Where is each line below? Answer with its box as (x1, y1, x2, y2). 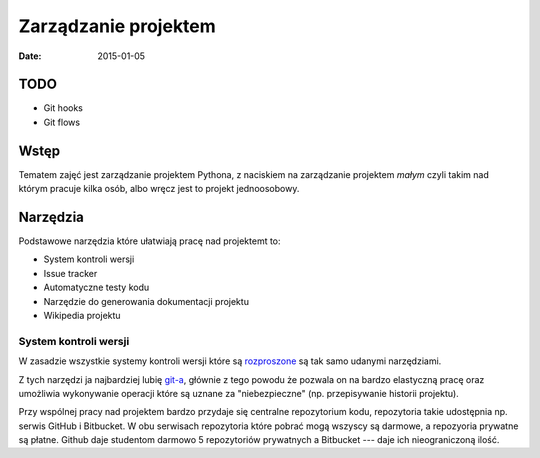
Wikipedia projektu (43, 310, 121, 321)
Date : (18, 50, 42, 62)
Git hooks (43, 102, 84, 114)
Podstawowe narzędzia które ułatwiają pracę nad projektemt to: (18, 235, 281, 247)
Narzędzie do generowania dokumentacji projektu (43, 295, 250, 307)
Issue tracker (43, 267, 98, 279)
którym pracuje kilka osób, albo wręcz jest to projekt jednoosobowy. (18, 183, 300, 195)
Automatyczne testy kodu (43, 281, 150, 294)
